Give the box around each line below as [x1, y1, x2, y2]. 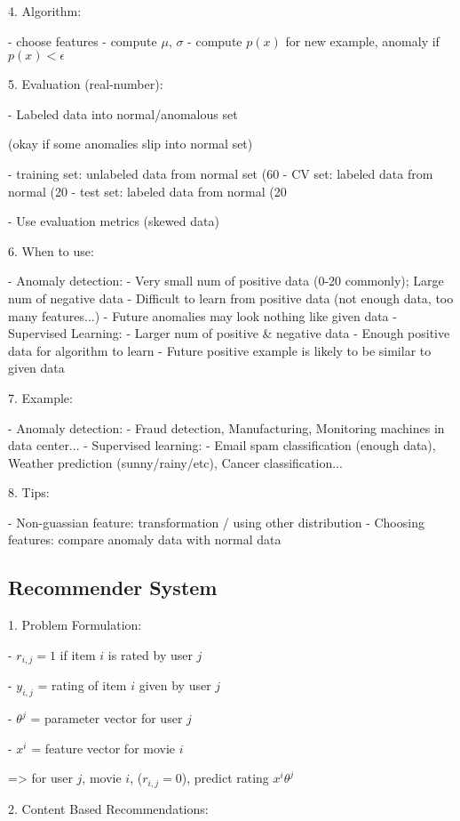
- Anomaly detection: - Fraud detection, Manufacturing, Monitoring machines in [8, 418, 445, 437]
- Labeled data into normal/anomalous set [8, 104, 238, 123]
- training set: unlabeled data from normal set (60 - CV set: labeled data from [8, 164, 433, 182]
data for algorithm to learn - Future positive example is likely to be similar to [8, 341, 432, 359]
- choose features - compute [8, 31, 157, 50]
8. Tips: [8, 483, 50, 502]
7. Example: [8, 388, 73, 406]
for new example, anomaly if [285, 31, 440, 50]
